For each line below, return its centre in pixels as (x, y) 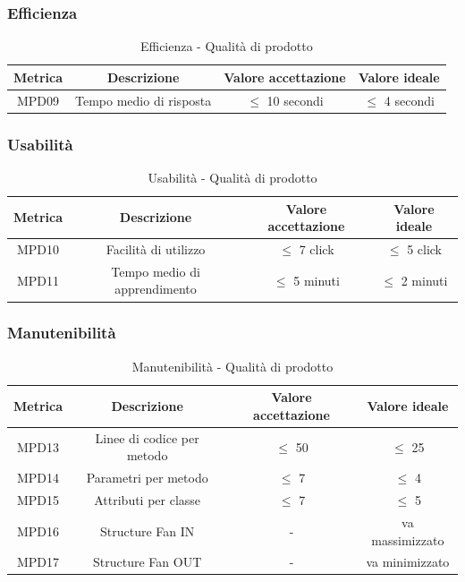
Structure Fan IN (148, 531)
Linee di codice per (147, 437)
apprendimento (156, 289)
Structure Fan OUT (148, 562)
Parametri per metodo (147, 478)
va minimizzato (408, 562)
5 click (425, 249)
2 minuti (424, 280)
